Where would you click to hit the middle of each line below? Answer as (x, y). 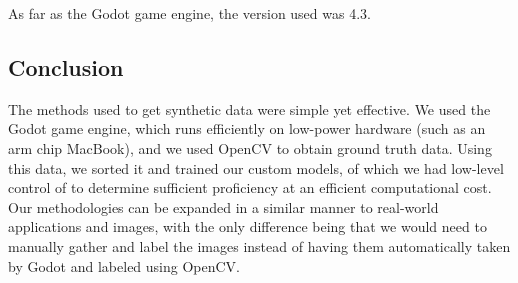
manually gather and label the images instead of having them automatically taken (259, 245)
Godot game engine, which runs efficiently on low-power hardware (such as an (247, 128)
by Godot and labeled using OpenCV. (124, 265)
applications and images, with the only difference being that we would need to (247, 226)
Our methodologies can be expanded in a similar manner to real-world (223, 206)
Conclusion (66, 66)
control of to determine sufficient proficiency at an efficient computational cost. (250, 187)
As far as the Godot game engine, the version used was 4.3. (189, 13)
